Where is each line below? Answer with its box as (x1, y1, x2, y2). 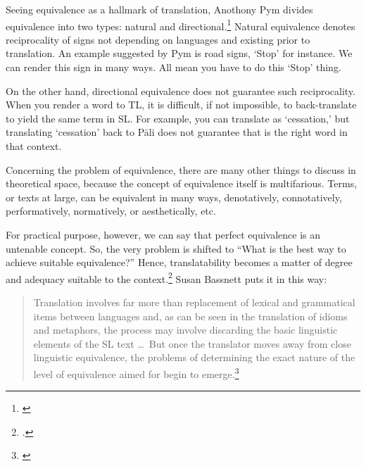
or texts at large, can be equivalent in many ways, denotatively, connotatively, (6, 189, 342, 204)
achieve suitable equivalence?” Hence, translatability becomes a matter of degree (6, 255, 353, 270)
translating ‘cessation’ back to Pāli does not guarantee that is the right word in (6, 125, 348, 139)
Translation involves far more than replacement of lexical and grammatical (33, 295, 355, 309)
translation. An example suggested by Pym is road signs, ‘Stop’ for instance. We (6, 46, 353, 61)
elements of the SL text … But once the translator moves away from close (33, 336, 351, 351)
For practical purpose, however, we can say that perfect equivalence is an (6, 227, 321, 241)
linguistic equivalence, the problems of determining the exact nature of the (33, 350, 355, 365)
